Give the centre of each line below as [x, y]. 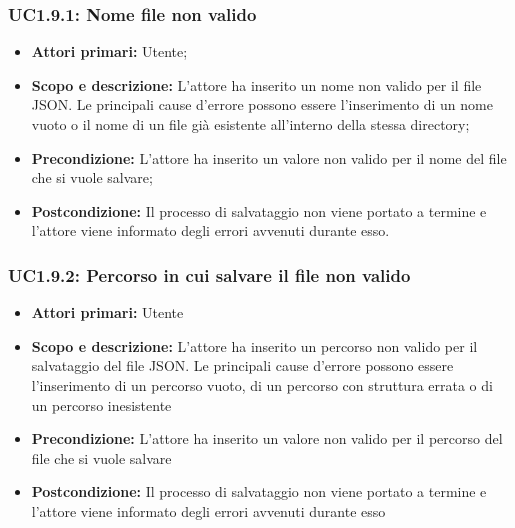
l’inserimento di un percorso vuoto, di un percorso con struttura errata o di [262, 384]
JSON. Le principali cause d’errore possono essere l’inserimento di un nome [262, 104]
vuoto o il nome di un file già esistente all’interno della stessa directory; [250, 124]
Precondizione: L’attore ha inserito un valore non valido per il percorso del [267, 438]
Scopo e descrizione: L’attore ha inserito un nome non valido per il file [256, 84]
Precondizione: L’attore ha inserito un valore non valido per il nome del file [269, 157]
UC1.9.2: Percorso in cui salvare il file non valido [209, 274]
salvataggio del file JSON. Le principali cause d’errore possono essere [242, 365]
